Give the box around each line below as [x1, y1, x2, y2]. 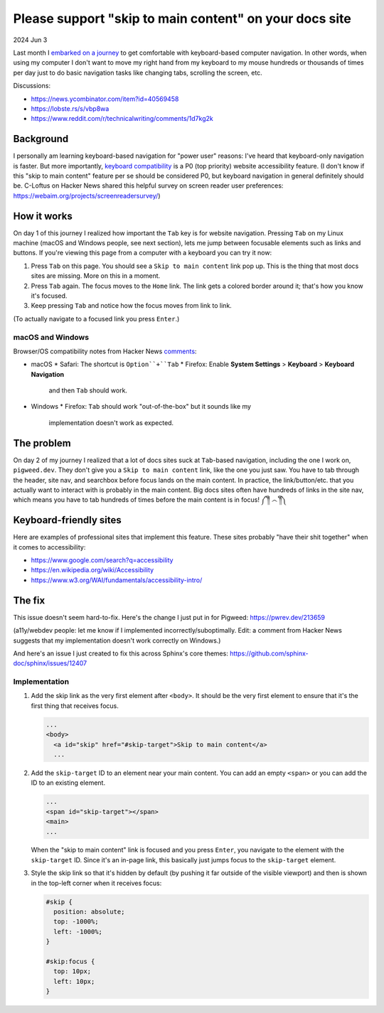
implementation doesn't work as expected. [48, 418, 174, 427]
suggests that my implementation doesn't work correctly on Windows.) [13, 636, 221, 645]
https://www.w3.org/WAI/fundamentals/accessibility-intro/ [31, 576, 203, 584]
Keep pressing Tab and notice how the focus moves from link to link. [31, 301, 233, 310]
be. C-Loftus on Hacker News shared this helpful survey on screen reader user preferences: [13, 181, 284, 190]
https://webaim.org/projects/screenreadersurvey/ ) [13, 191, 161, 200]
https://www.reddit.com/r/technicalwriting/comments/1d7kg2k [31, 114, 213, 123]
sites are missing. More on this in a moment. [31, 272, 161, 280]
